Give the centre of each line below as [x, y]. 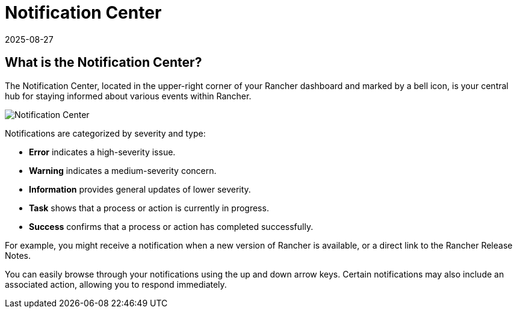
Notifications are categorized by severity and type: [105, 133]
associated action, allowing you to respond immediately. [116, 284]
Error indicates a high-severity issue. [102, 152]
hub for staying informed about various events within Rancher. [128, 96]
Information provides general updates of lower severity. [140, 189]
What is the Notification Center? [104, 63]
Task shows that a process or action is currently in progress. [149, 208]
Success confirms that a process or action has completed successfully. [171, 226]
